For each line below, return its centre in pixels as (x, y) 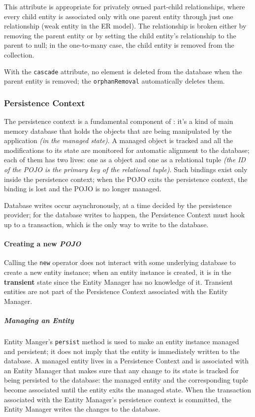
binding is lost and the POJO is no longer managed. (83, 189)
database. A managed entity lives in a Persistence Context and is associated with (126, 361)
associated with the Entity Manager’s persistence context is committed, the (118, 399)
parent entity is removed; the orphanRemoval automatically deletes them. (114, 81)
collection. (19, 54)
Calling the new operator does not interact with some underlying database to (120, 262)
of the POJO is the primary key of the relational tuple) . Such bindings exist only (126, 169)
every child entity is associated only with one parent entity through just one (119, 16)
